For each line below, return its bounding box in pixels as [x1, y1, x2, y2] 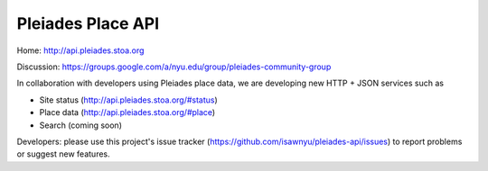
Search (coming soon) [39, 120, 122, 130]
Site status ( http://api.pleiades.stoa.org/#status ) [39, 94, 219, 105]
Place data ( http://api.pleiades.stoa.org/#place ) [39, 107, 216, 118]
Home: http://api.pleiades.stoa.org [16, 45, 145, 56]
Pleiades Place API [16, 13, 160, 33]
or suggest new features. [16, 148, 110, 159]
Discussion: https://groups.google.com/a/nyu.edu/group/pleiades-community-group [16, 61, 332, 72]
